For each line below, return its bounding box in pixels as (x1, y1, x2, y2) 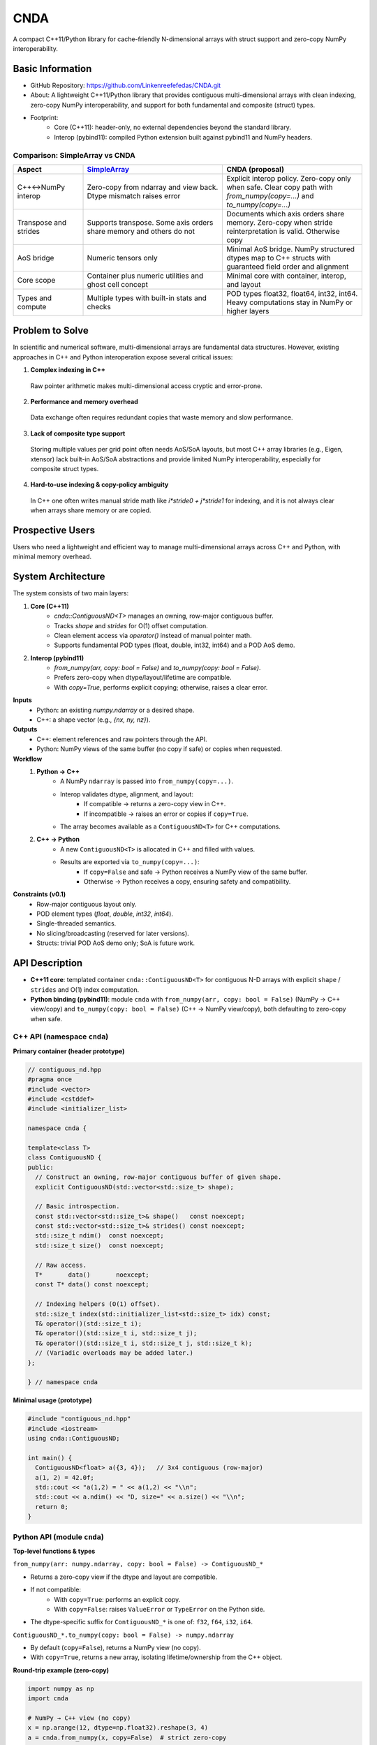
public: (27, 1163, 54, 1171)
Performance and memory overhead (30, 398, 139, 406)
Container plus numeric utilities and (87, 271, 204, 281)
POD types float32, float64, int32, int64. (226, 288, 358, 298)
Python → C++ (36, 767, 80, 775)
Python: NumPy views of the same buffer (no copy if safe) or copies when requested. (36, 745, 283, 753)
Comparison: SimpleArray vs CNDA (13, 150, 136, 160)
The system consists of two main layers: (13, 589, 129, 597)
